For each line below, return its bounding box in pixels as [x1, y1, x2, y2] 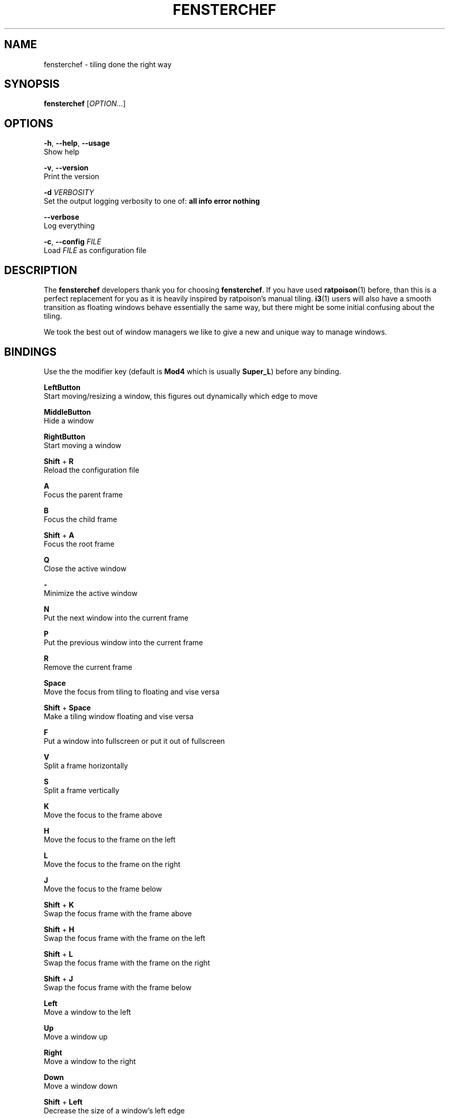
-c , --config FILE [44, 237, 101, 246]
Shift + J [44, 974, 73, 983]
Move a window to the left [44, 1007, 131, 1016]
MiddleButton [44, 407, 91, 416]
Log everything [44, 221, 95, 230]
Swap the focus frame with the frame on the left [44, 933, 206, 942]
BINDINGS [4, 345, 57, 358]
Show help [44, 147, 79, 157]
